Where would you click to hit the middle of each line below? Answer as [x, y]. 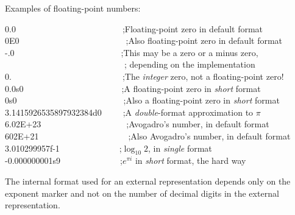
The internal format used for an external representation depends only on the [148, 181]
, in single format [180, 148]
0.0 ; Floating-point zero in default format [134, 28]
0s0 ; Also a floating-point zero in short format [142, 100]
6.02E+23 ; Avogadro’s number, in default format [137, 124]
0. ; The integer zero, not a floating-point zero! [144, 76]
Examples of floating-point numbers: [73, 8]
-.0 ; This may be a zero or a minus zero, [132, 52]
